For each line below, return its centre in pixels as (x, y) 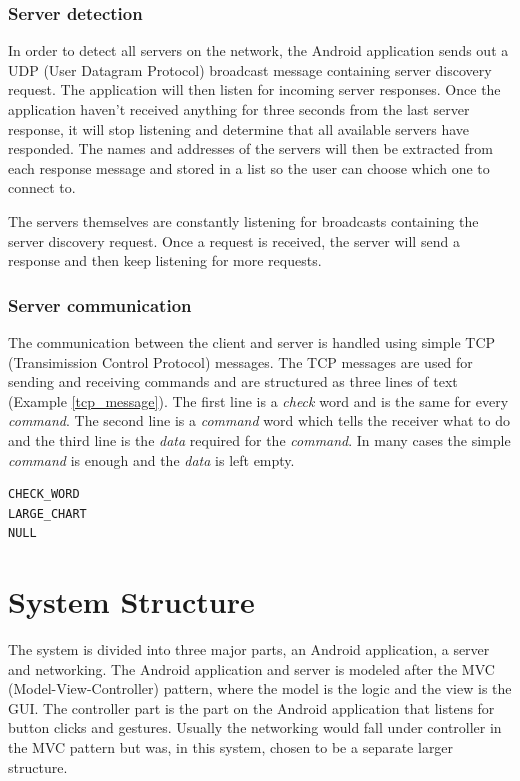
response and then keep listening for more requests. (165, 260)
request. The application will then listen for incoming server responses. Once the (254, 89)
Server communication (100, 304)
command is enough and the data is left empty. (151, 459)
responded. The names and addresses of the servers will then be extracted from (250, 148)
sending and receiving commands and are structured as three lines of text (233, 381)
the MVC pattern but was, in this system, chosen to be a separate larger (231, 747)
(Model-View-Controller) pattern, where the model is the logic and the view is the (260, 688)
